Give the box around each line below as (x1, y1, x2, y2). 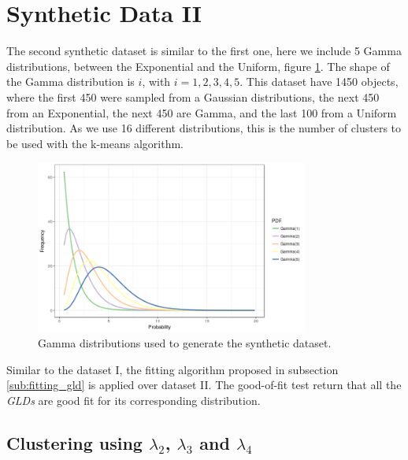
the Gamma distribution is (6, 73, 135, 90)
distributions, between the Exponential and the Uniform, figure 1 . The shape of (6, 57, 390, 74)
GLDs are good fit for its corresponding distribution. (6, 392, 261, 409)
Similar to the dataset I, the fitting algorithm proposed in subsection (6, 361, 339, 377)
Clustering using (6, 431, 143, 455)
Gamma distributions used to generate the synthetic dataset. (38, 335, 332, 351)
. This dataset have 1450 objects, (239, 73, 399, 90)
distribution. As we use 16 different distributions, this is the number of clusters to (6, 120, 402, 136)
